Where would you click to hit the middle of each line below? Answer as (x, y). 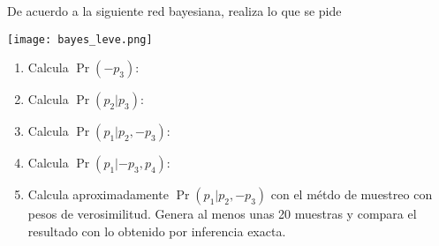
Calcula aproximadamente (98, 194)
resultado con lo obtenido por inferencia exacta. (157, 231)
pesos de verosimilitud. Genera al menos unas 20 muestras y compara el (222, 214)
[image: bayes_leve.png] (80, 39)
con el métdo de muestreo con (352, 194)
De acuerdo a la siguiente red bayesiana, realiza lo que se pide (174, 11)
